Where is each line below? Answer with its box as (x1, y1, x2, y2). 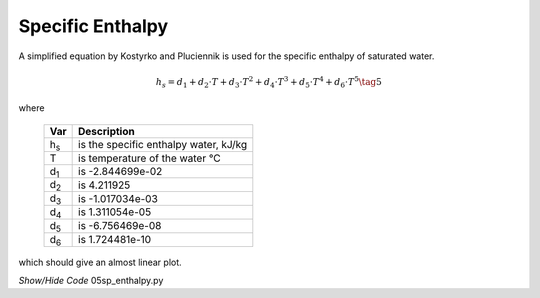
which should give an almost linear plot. (18, 256, 182, 268)
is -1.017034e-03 (78, 191, 159, 205)
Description (78, 124, 135, 138)
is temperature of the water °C (78, 151, 222, 165)
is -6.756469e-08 (78, 219, 162, 233)
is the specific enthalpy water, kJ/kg (78, 138, 248, 152)
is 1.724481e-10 (78, 233, 152, 247)
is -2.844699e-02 (78, 164, 163, 178)
